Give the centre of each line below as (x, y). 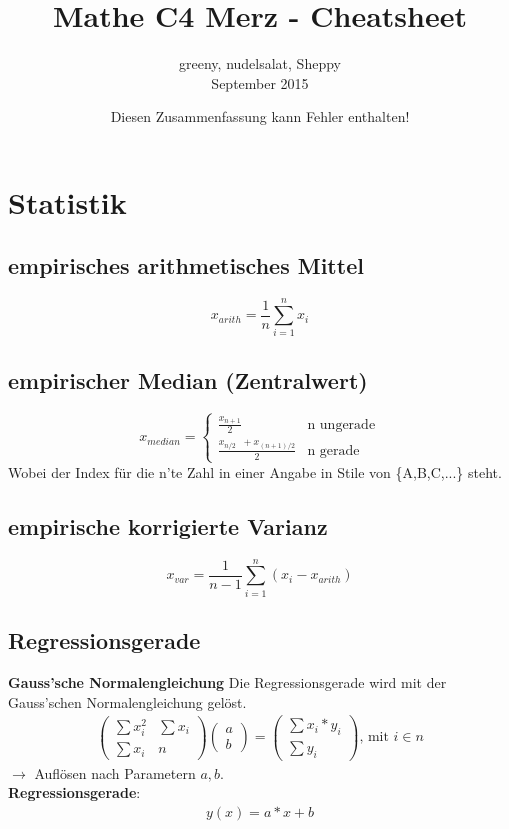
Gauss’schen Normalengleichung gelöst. (127, 701)
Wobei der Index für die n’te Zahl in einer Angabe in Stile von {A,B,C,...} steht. (255, 471)
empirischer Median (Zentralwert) (188, 379)
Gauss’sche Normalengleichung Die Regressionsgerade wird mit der (227, 681)
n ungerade (341, 424)
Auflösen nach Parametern (115, 772)
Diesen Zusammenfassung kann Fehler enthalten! (260, 116)
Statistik (67, 201)
